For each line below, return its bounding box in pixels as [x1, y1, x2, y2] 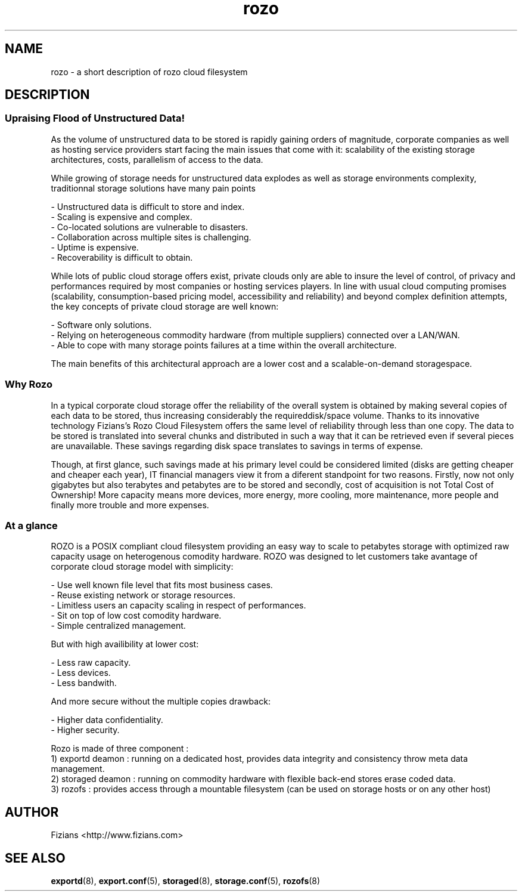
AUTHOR [5, 804, 59, 820]
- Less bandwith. [51, 678, 117, 688]
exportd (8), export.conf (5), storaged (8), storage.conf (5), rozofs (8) [51, 876, 321, 886]
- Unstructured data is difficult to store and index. [51, 201, 245, 212]
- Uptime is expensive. [51, 242, 139, 252]
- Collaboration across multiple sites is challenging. [51, 231, 251, 242]
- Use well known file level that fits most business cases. [51, 580, 273, 591]
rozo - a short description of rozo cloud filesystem [51, 66, 248, 77]
